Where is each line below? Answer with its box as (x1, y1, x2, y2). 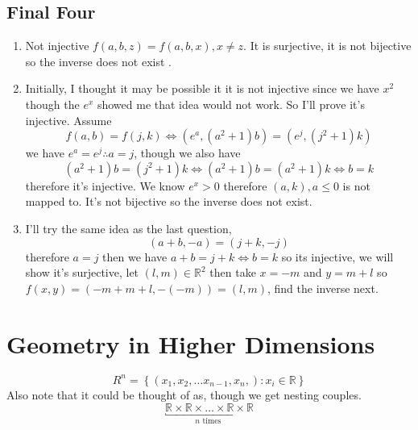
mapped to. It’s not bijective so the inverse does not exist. (25, 193, 312, 210)
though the (25, 95, 80, 112)
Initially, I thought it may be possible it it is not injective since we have (25, 80, 379, 97)
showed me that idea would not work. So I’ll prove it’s (97, 95, 365, 112)
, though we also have (134, 144, 241, 161)
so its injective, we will (281, 248, 394, 265)
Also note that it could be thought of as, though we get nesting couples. (6, 386, 362, 403)
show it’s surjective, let (25, 264, 139, 281)
